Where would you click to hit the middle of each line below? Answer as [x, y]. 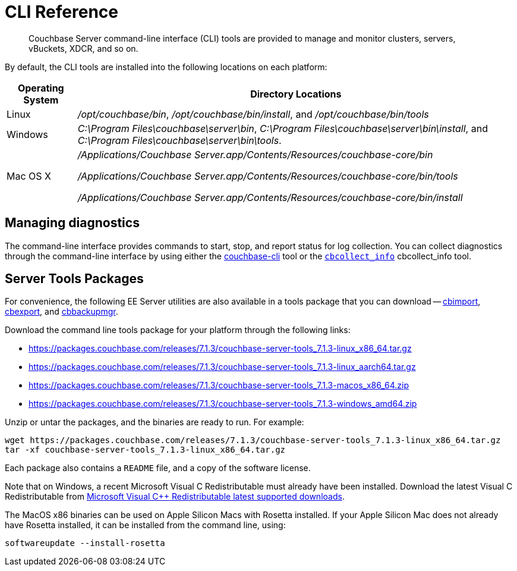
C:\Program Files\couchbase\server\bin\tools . [179, 140]
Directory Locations [296, 94]
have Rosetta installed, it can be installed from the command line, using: [145, 525]
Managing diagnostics [72, 223]
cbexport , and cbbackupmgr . [62, 312]
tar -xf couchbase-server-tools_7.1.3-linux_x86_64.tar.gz [145, 450]
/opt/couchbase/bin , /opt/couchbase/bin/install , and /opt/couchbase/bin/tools [253, 114]
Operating [41, 88]
